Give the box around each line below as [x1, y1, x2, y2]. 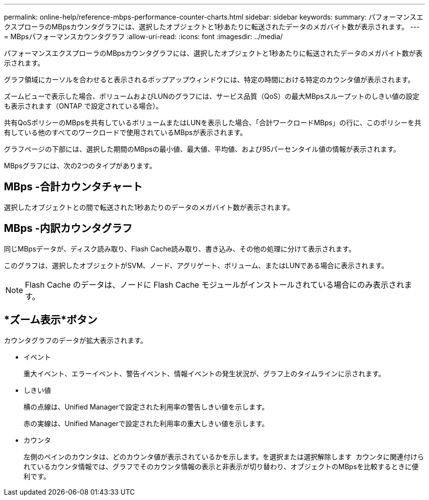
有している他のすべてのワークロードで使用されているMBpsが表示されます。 [4, 128, 247, 136]
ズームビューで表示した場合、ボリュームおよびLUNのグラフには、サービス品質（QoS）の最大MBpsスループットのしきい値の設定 [4, 92, 420, 100]
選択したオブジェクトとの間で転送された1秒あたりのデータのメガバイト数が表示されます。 [4, 203, 294, 211]
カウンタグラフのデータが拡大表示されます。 [4, 336, 147, 344]
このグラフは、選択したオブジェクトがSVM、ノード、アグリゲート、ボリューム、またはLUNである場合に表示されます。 [4, 261, 388, 270]
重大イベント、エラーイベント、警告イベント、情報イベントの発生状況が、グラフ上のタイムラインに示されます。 [24, 369, 385, 378]
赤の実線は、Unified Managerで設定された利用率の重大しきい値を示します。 [24, 419, 269, 428]
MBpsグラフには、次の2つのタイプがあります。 [4, 161, 156, 170]
